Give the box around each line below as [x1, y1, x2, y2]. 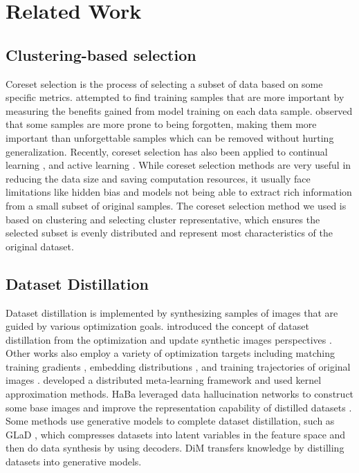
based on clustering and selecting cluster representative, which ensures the [6, 212, 320, 226]
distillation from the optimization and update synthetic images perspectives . [6, 332, 332, 346]
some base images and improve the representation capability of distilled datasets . [6, 400, 352, 414]
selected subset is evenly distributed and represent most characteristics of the [6, 225, 333, 240]
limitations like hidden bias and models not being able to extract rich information [6, 185, 352, 199]
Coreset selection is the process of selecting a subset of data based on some [6, 76, 323, 91]
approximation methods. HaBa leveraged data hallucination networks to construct [6, 387, 354, 401]
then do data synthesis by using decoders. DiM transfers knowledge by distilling [6, 440, 344, 455]
